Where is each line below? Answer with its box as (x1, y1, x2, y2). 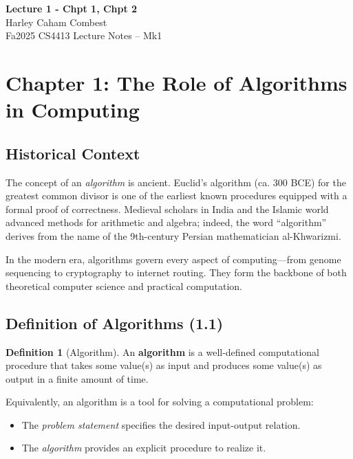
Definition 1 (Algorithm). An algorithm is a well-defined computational (6, 344, 319, 359)
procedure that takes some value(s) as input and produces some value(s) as (6, 358, 322, 372)
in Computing (6, 96, 140, 124)
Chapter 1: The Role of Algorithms (6, 68, 347, 96)
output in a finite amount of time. (6, 371, 149, 385)
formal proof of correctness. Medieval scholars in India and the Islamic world (6, 201, 329, 216)
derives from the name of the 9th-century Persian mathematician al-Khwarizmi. (6, 228, 341, 243)
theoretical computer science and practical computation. (6, 278, 242, 293)
